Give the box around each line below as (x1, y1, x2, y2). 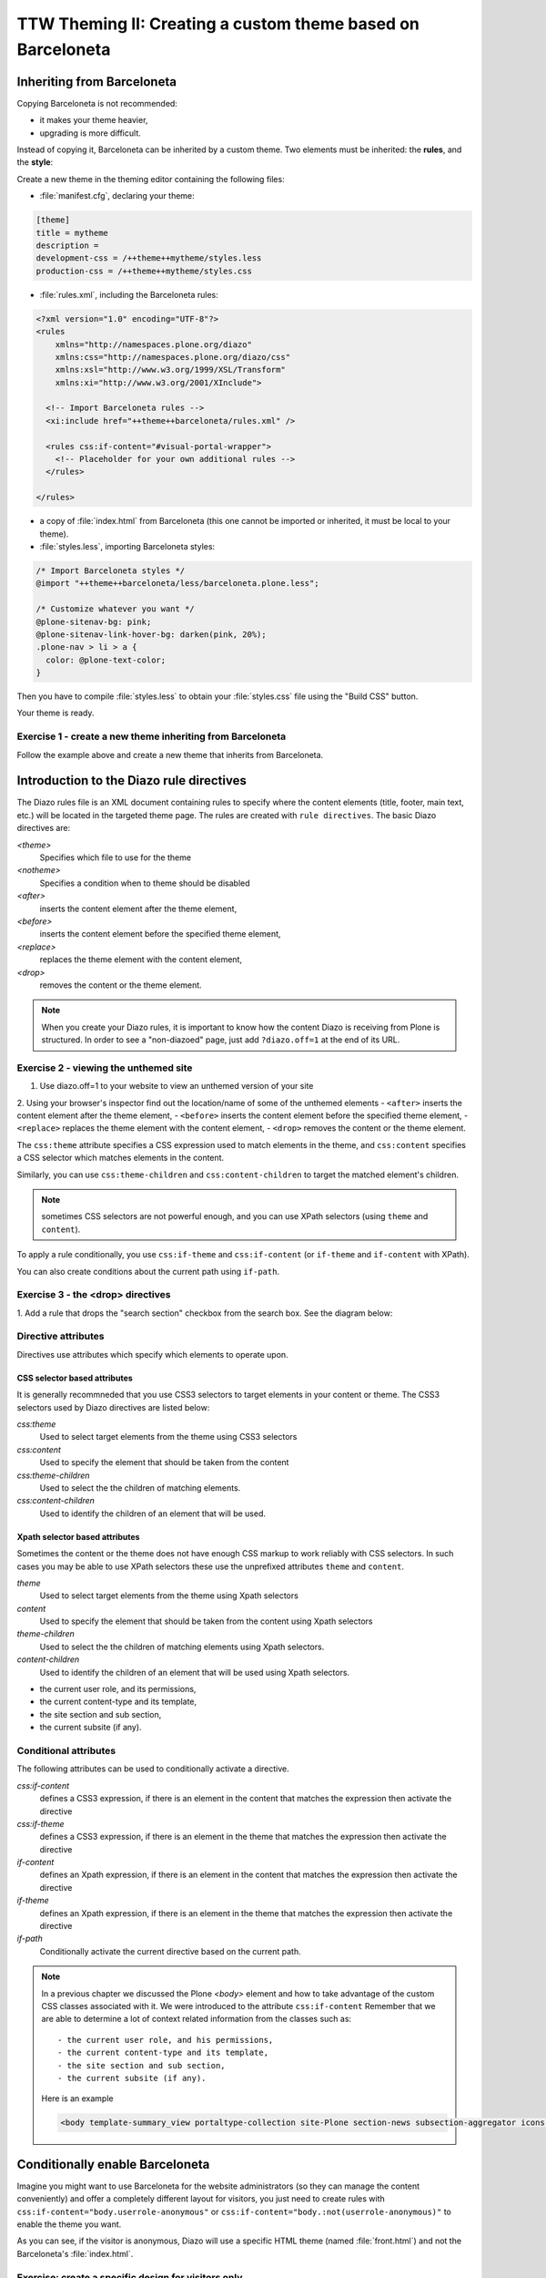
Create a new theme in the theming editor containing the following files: (16, 173, 286, 184)
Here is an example (41, 2093, 114, 2104)
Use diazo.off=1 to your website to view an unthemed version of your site (39, 1081, 314, 1092)
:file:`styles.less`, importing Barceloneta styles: (39, 540, 216, 551)
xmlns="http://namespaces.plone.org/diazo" (55, 339, 252, 350)
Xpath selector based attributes (16, 1531, 140, 1542)
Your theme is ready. (16, 707, 95, 719)
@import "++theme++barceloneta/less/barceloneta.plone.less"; (35, 579, 319, 589)
